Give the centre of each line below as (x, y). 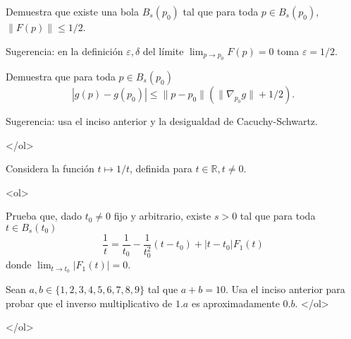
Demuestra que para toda (61, 76)
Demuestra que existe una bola (72, 11)
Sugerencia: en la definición (64, 50)
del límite (163, 50)
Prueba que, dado (44, 216)
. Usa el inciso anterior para (285, 289)
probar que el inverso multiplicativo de (89, 303)
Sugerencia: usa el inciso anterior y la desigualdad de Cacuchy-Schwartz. (162, 121)
